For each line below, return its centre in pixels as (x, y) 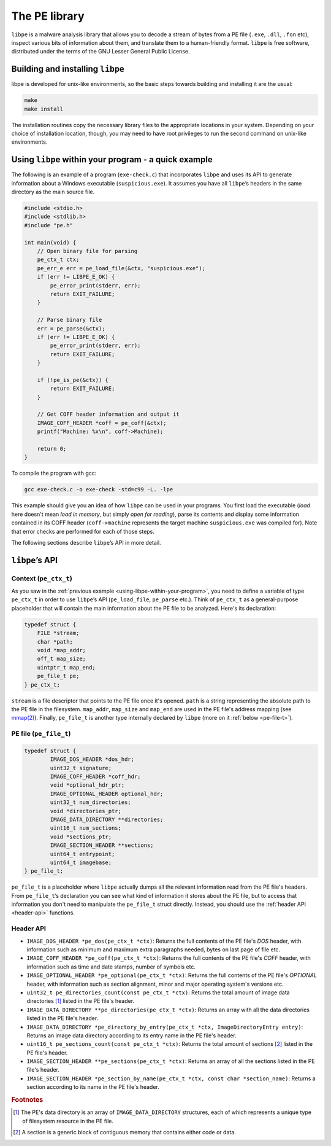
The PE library (48, 16)
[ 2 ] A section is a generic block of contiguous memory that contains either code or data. (124, 1132)
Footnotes (27, 1100)
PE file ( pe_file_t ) (41, 734)
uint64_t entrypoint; (82, 854)
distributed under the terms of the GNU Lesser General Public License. (101, 52)
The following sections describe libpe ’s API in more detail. (86, 542)
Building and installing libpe (68, 69)
